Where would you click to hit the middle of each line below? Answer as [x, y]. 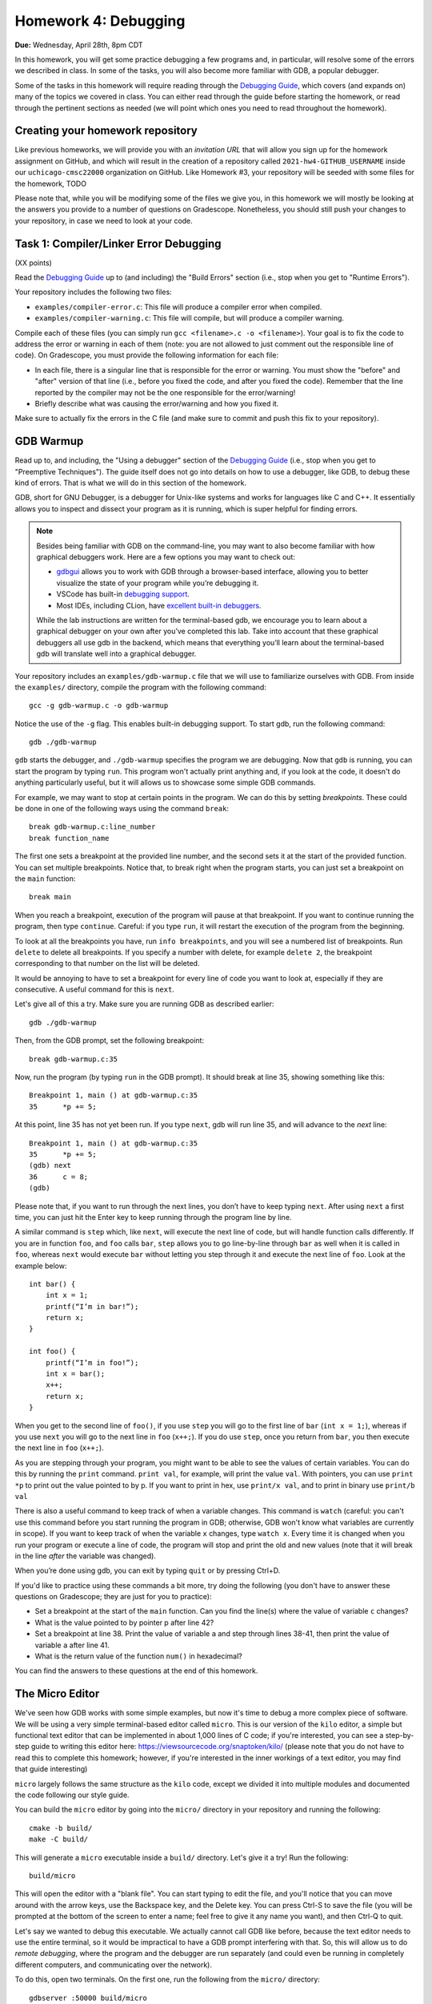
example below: [41, 1266]
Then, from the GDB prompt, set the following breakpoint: [109, 1040]
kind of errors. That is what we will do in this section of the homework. [131, 483]
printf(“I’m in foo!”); [92, 1362]
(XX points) [33, 263]
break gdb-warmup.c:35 [74, 1059]
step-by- [400, 1735]
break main [50, 897]
